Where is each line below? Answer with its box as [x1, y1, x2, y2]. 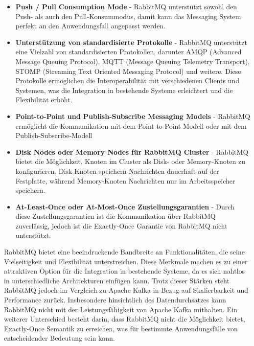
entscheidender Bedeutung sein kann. [4, 333, 115, 343]
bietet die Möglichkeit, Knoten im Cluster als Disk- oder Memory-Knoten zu [15, 156, 245, 166]
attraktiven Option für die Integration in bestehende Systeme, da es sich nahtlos [4, 266, 245, 276]
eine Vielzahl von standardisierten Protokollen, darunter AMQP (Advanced [15, 46, 242, 57]
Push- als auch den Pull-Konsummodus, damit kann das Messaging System [15, 11, 241, 21]
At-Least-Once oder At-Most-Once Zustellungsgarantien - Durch [15, 201, 234, 211]
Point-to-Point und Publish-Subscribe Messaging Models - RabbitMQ [15, 111, 251, 121]
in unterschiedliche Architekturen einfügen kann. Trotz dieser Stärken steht [4, 275, 230, 285]
